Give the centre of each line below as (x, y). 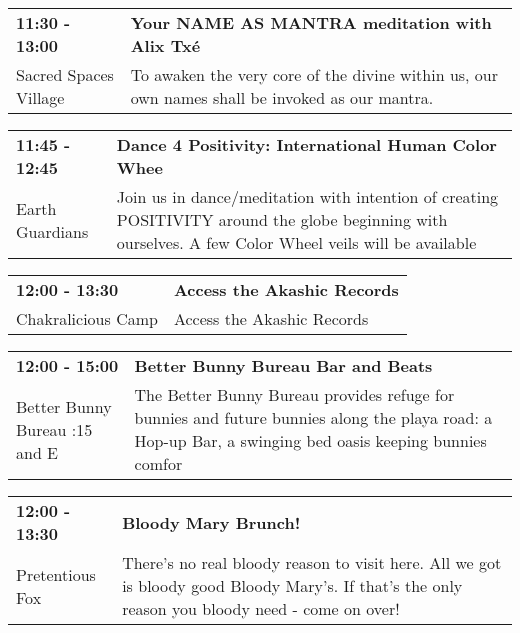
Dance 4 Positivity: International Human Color (306, 144)
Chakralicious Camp (87, 318)
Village (40, 97)
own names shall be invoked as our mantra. (282, 97)
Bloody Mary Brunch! (211, 522)
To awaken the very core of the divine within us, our (314, 74)
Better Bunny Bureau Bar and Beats (283, 365)
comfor (158, 463)
